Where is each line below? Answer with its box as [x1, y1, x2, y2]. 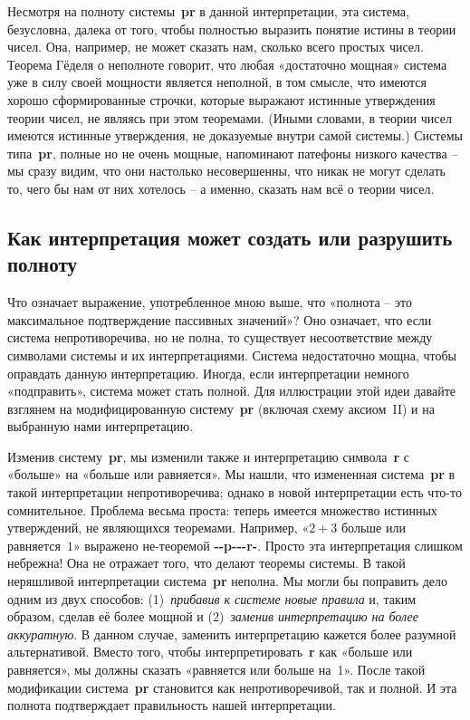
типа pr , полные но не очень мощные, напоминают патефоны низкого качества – [7, 143, 458, 162]
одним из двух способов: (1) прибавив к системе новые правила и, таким [7, 589, 417, 608]
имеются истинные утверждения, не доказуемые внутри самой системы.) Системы [7, 126, 463, 145]
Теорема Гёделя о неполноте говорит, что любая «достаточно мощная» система [7, 54, 447, 73]
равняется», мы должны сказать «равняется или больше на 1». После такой [7, 660, 426, 678]
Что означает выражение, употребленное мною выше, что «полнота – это [7, 293, 412, 312]
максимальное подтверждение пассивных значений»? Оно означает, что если [7, 310, 432, 329]
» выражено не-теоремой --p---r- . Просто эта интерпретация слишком [72, 535, 463, 554]
